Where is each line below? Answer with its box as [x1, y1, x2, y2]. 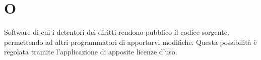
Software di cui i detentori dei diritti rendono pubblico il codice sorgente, [4, 27, 229, 37]
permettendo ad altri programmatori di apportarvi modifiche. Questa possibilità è [4, 36, 257, 47]
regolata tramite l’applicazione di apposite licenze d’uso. [4, 46, 177, 57]
